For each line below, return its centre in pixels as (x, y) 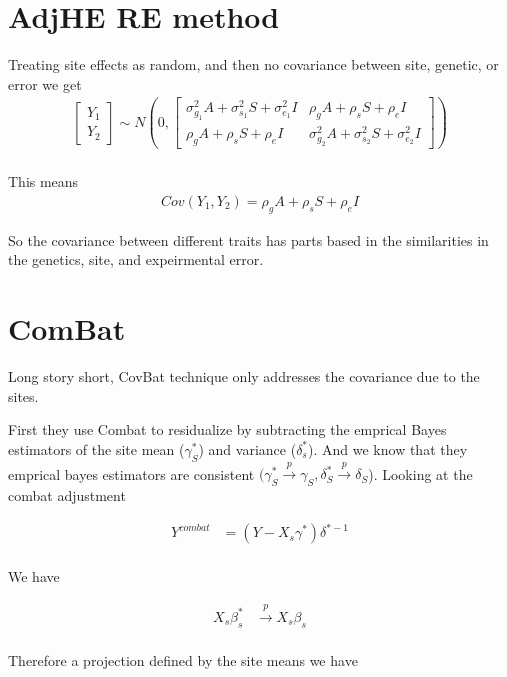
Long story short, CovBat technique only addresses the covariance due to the (244, 375)
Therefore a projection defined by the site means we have (183, 659)
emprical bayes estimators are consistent (131, 473)
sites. (23, 395)
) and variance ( (247, 448)
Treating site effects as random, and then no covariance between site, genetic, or (253, 64)
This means (43, 181)
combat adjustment (67, 495)
